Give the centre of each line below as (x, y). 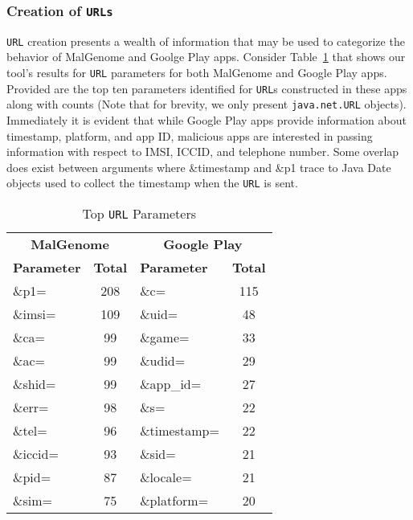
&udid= (163, 361)
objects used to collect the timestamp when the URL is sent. (152, 183)
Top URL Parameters (139, 214)
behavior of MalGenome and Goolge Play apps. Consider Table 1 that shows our (206, 57)
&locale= (166, 477)
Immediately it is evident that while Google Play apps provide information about (206, 120)
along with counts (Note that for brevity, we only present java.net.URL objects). (206, 104)
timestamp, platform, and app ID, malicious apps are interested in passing (190, 135)
